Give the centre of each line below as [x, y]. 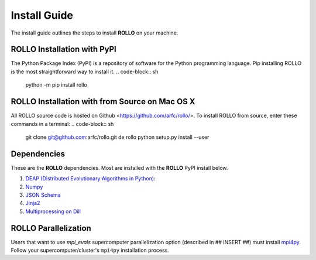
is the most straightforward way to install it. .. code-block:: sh [85, 71]
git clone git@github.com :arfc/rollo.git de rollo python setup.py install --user [117, 137]
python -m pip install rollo [56, 85]
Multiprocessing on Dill [53, 211]
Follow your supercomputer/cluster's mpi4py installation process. [90, 250]
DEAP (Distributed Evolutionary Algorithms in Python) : [90, 179]
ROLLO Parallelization [51, 228]
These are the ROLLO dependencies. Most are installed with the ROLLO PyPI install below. [119, 167]
